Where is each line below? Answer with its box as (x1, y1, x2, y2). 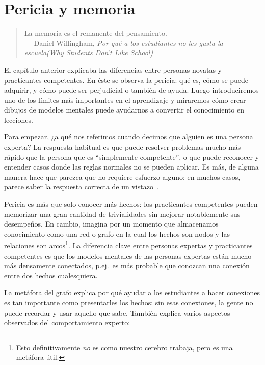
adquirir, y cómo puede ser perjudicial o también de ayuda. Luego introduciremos (4, 85, 259, 95)
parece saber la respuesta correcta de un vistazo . (4, 181, 159, 192)
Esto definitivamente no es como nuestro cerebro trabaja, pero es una (16, 342, 233, 352)
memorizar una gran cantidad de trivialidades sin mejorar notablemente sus (4, 208, 241, 219)
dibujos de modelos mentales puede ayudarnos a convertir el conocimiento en (4, 104, 244, 115)
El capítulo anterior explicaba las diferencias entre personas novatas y (4, 64, 222, 75)
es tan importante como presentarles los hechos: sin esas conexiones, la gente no (4, 297, 253, 308)
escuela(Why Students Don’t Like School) (24, 47, 153, 58)
